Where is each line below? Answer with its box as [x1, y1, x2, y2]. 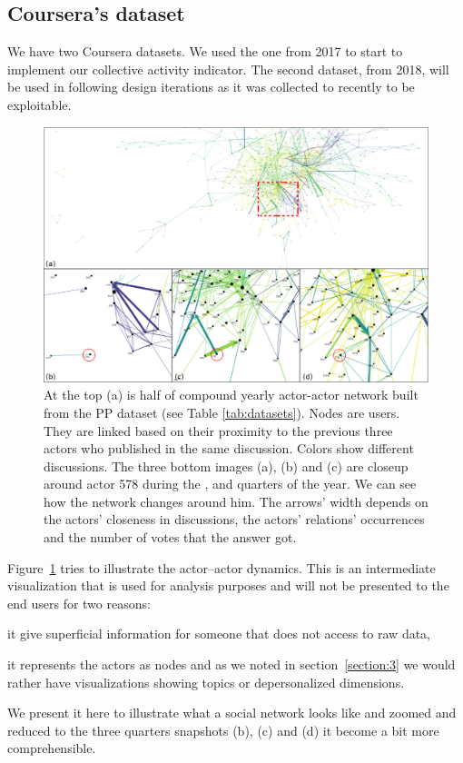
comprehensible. [7, 738, 96, 758]
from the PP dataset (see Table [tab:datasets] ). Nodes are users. [44, 402, 400, 421]
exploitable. [7, 94, 72, 114]
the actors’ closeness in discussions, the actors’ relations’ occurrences [44, 510, 425, 529]
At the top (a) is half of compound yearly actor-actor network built [44, 385, 419, 404]
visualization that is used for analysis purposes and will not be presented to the [7, 576, 449, 595]
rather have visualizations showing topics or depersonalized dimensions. [7, 672, 405, 691]
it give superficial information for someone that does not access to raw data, [7, 624, 431, 643]
